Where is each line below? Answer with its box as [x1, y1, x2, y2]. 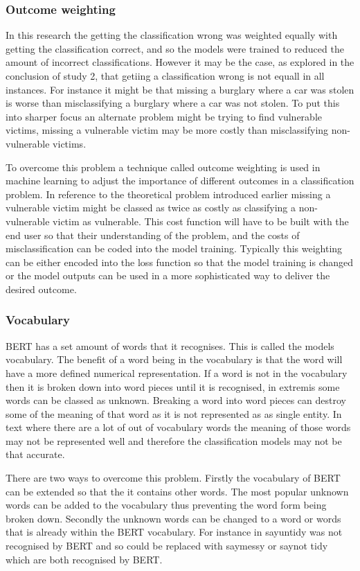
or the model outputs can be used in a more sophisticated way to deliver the [6, 268, 330, 283]
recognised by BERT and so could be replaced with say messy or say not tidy [6, 538, 328, 553]
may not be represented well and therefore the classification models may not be [6, 433, 342, 448]
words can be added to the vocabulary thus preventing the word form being [6, 498, 327, 512]
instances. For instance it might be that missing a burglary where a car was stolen [6, 82, 354, 96]
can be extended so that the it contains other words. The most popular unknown [6, 484, 349, 498]
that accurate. [6, 447, 65, 462]
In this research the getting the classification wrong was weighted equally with [6, 28, 338, 42]
